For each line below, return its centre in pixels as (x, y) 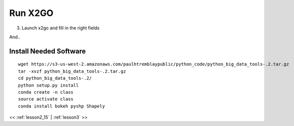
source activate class (46, 99)
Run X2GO (31, 13)
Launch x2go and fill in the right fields (61, 28)
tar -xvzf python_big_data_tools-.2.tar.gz (72, 71)
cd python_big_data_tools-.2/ (55, 78)
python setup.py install (48, 85)
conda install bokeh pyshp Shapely (62, 106)
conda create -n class (46, 92)
